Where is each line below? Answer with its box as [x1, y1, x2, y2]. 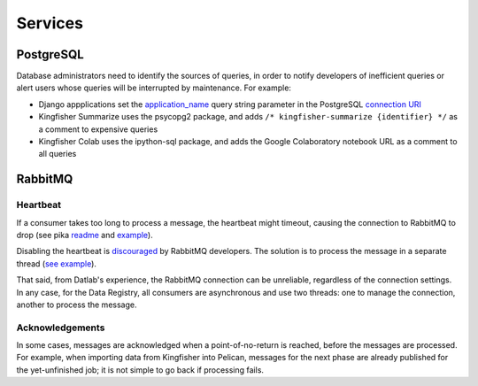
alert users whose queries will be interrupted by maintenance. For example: [16, 82, 292, 93]
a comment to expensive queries [38, 124, 158, 135]
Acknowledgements [16, 321, 105, 334]
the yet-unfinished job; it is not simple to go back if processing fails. [16, 364, 265, 375]
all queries [38, 149, 77, 159]
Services [16, 13, 84, 33]
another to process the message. [16, 299, 137, 310]
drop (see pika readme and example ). [16, 229, 154, 240]
